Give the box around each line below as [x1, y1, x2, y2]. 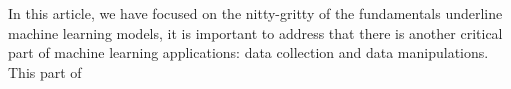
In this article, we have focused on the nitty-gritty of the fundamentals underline [8, 3, 503, 23]
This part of [8, 61, 82, 82]
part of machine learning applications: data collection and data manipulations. [8, 42, 489, 63]
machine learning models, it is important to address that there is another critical [8, 22, 503, 43]
